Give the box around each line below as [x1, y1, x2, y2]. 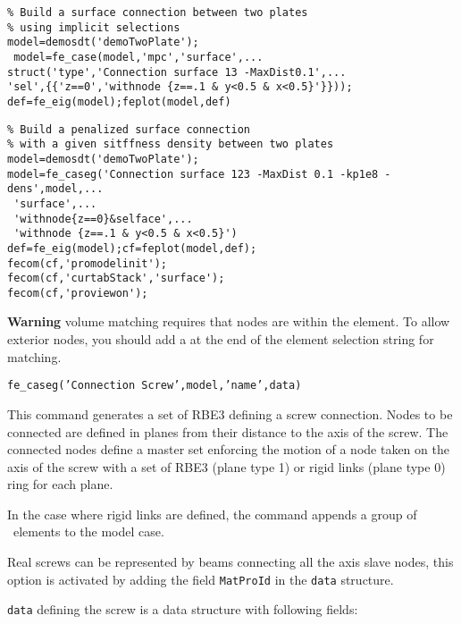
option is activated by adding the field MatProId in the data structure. [7, 569, 394, 588]
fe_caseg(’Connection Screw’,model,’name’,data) [7, 379, 302, 392]
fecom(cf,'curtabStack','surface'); [7, 272, 225, 285]
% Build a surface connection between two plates [7, 6, 308, 19]
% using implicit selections [7, 21, 180, 34]
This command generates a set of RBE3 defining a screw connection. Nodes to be [7, 404, 453, 423]
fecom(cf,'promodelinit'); [7, 257, 167, 270]
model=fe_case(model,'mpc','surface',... [13, 50, 264, 63]
